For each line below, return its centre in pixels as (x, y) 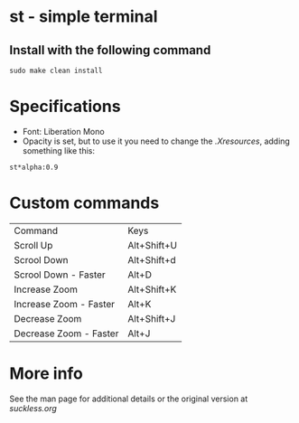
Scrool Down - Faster (60, 275)
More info (47, 374)
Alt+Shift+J (152, 318)
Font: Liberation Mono (64, 131)
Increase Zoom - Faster (65, 304)
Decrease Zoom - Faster (66, 334)
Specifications (65, 107)
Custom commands (84, 203)
